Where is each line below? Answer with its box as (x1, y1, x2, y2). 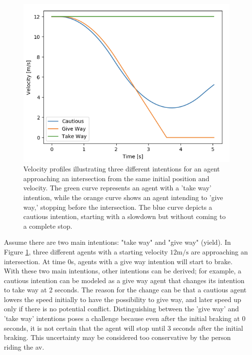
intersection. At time (4, 256, 66, 266)
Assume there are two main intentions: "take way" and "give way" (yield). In (4, 237, 231, 247)
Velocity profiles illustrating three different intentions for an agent (23, 164, 220, 174)
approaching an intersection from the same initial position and (23, 173, 210, 183)
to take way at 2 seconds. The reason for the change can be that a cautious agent (4, 285, 247, 295)
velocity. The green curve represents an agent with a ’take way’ (23, 183, 212, 193)
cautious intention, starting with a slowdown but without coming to (23, 211, 226, 221)
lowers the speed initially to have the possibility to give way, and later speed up (4, 294, 241, 304)
